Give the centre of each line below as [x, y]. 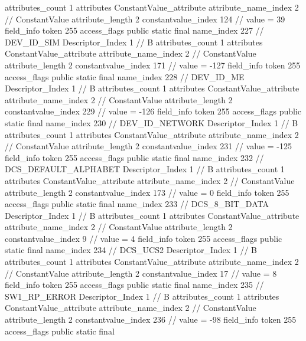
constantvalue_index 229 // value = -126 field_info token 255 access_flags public [153, 111]
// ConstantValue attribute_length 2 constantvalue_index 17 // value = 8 [141, 273]
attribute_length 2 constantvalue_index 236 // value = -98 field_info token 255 [151, 319]
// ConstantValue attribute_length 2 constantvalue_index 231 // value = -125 [148, 146]
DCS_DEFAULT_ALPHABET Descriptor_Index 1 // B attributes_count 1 [145, 169]
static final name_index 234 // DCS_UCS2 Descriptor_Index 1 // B [131, 250]
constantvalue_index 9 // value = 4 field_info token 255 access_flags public [144, 238]
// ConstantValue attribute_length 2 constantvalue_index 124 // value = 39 [145, 19]
